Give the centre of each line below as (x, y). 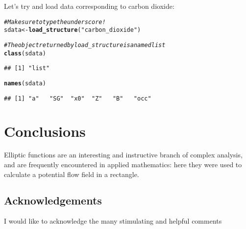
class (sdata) (25, 53)
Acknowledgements (53, 200)
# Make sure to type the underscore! (55, 22)
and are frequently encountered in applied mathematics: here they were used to (123, 164)
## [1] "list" (27, 68)
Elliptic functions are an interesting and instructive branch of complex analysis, (123, 155)
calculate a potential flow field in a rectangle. (72, 174)
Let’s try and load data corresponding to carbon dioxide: (89, 6)
